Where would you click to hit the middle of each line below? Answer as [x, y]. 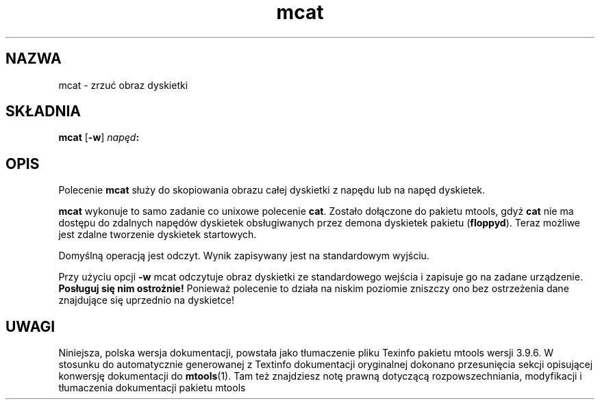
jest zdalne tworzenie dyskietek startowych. [158, 235]
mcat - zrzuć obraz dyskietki [123, 85]
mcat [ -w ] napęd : [99, 138]
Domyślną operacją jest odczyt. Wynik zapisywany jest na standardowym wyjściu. [244, 256]
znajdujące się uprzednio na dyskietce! [146, 300]
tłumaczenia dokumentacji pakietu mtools [152, 388]
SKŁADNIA [43, 112]
